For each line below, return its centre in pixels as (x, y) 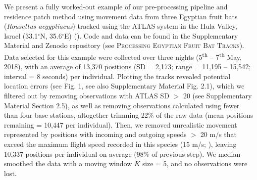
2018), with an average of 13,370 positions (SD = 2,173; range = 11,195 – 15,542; (128, 67)
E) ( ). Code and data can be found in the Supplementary (151, 35)
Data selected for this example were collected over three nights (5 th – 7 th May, (123, 56)
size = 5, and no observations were (195, 163)
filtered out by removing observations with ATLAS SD (87, 95)
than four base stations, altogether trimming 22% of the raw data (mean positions (128, 115)
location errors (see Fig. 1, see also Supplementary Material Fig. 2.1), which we (124, 86)
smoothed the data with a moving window (68, 163)
